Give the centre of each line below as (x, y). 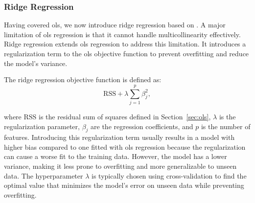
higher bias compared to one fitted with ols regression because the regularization (125, 147)
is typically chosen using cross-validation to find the (169, 175)
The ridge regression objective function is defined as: (83, 79)
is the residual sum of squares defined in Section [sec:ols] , (125, 116)
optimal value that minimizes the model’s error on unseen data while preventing (124, 185)
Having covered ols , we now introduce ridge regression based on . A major (115, 25)
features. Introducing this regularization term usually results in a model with (119, 137)
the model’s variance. (36, 63)
